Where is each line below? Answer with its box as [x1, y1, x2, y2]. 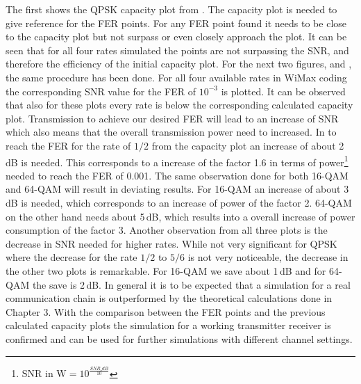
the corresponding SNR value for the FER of [6, 83, 196, 98]
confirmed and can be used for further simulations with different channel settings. [6, 331, 353, 346]
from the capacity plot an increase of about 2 [151, 138, 344, 152]
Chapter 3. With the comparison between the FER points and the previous [6, 304, 326, 319]
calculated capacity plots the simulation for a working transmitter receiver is [6, 318, 331, 333]
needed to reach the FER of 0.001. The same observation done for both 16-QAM [6, 168, 349, 182]
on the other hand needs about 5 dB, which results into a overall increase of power [6, 209, 355, 223]
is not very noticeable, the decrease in [187, 250, 349, 264]
